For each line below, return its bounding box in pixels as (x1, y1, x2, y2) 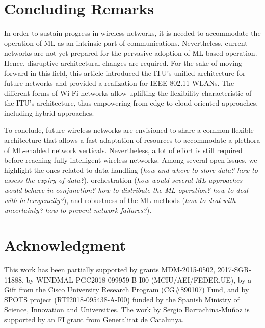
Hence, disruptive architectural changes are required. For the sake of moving (4, 57, 242, 68)
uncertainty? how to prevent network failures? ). (4, 205, 152, 215)
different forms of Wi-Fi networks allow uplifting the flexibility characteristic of (4, 87, 252, 98)
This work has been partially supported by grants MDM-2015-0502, (4, 264, 216, 274)
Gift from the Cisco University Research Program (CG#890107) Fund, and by (4, 284, 249, 295)
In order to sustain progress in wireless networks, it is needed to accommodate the (4, 28, 261, 38)
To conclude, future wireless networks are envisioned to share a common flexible (4, 124, 254, 135)
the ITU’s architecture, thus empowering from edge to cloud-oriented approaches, (4, 97, 258, 108)
